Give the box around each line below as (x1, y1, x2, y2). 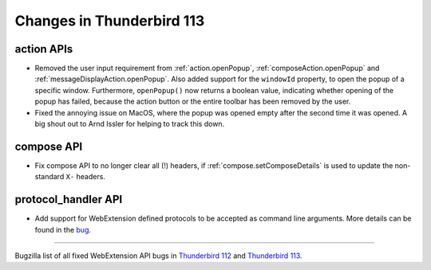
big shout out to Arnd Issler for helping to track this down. (34, 119, 225, 129)
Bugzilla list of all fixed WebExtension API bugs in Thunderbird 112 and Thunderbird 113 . (14, 251, 302, 260)
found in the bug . (34, 225, 92, 234)
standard (34, 172, 65, 182)
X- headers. (65, 172, 105, 182)
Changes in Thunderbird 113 (14, 12, 205, 29)
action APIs (14, 42, 73, 56)
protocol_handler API (14, 193, 123, 206)
